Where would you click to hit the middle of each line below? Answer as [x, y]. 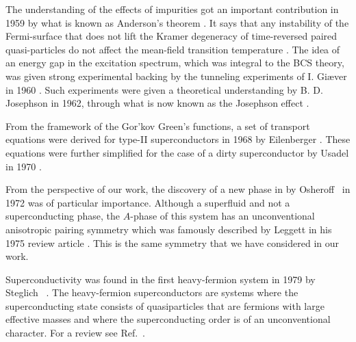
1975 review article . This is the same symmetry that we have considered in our [173, 242]
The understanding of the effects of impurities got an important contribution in [172, 9]
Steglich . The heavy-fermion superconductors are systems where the [152, 292]
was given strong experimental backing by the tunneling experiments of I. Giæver [176, 76]
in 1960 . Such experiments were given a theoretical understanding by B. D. [164, 89]
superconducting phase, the [63, 216]
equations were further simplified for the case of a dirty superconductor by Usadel [177, 152]
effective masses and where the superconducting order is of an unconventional [168, 319]
